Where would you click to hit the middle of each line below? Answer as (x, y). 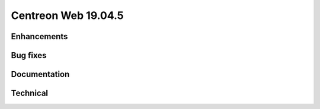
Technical (30, 93)
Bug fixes (29, 55)
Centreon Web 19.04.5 (67, 15)
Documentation (40, 74)
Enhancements (39, 36)
